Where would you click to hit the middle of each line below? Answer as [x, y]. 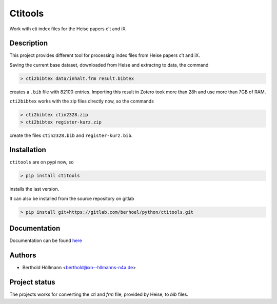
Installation [28, 150]
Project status [33, 282]
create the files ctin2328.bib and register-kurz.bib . [71, 135]
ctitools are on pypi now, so [42, 162]
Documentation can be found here [46, 240]
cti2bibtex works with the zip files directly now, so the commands [82, 101]
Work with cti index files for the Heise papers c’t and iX [67, 29]
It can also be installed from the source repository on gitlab [72, 198]
